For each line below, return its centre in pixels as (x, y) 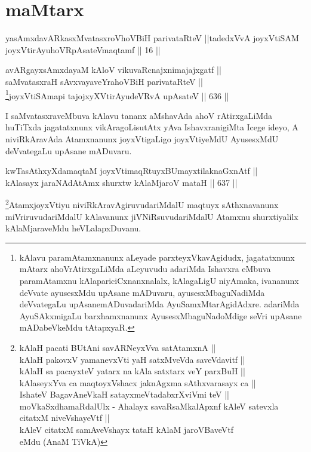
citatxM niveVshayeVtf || (64, 418)
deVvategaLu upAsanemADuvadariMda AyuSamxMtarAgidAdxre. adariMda (159, 304)
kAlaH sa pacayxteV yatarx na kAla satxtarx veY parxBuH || (132, 371)
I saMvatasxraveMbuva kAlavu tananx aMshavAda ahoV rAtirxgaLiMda (139, 115)
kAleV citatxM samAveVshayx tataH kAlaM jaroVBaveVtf (126, 430)
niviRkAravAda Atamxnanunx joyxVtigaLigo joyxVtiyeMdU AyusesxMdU (142, 138)
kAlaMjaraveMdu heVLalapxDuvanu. (73, 228)
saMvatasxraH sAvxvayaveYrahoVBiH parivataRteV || (104, 81)
